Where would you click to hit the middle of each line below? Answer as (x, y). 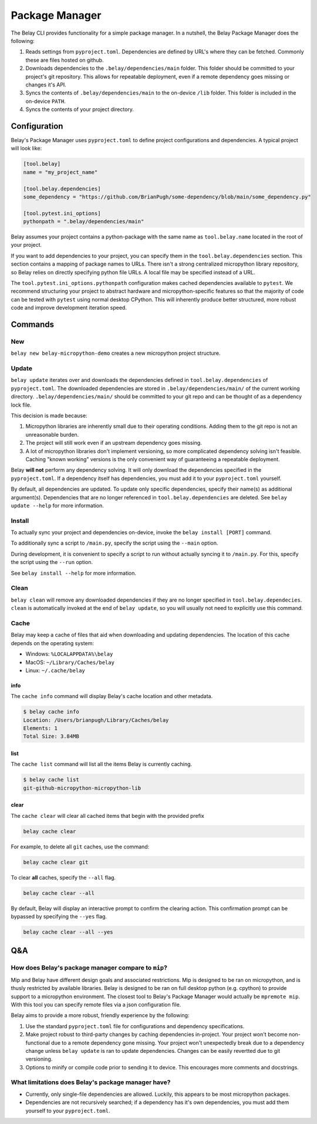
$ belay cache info (51, 712)
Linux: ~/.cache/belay (55, 670)
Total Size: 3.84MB (51, 737)
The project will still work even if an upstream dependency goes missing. (114, 443)
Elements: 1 (41, 728)
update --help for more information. (57, 505)
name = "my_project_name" (60, 172)
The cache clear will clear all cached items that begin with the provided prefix (108, 816)
